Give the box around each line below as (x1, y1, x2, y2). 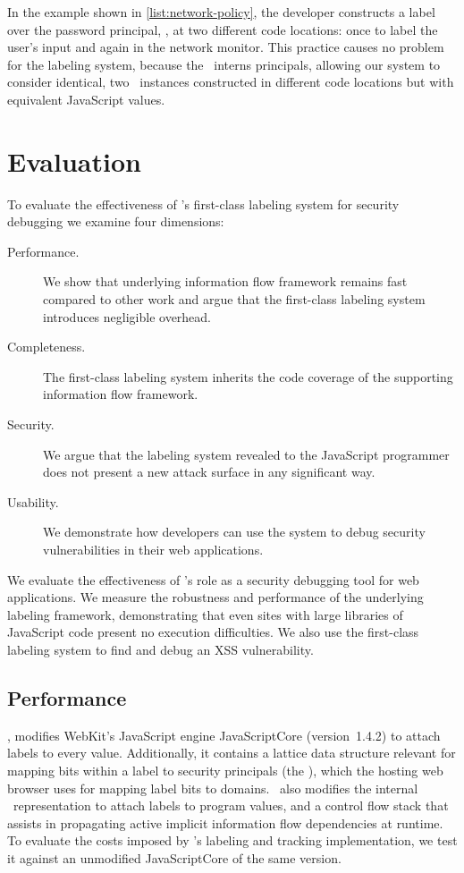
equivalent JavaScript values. (7, 89, 165, 108)
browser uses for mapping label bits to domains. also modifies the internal (7, 778, 418, 797)
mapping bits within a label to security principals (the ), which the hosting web (7, 760, 443, 779)
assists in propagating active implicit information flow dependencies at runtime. (7, 813, 443, 832)
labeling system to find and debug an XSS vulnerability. (7, 640, 314, 658)
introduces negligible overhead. (43, 307, 212, 326)
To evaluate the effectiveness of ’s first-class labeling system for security (7, 194, 400, 213)
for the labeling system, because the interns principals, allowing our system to (7, 55, 441, 73)
